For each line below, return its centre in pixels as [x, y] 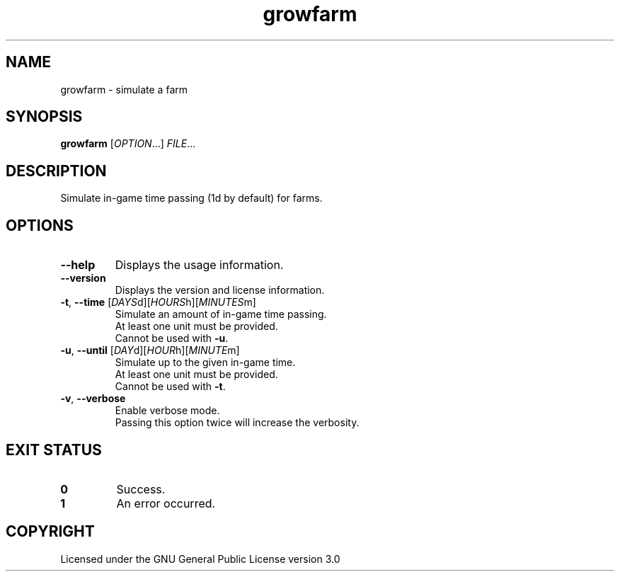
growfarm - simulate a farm [124, 89]
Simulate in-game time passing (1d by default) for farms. [191, 198]
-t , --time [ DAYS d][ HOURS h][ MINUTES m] [158, 302]
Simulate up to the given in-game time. [205, 362]
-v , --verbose [93, 399]
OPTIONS [40, 225]
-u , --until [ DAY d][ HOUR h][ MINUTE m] [150, 350]
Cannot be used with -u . [172, 338]
